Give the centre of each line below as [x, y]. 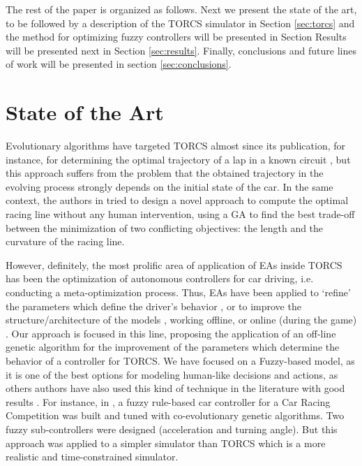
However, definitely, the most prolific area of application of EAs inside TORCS [174, 264]
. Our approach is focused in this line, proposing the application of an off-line [171, 333]
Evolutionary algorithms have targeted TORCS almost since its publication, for [175, 146]
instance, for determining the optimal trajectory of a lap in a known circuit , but [178, 159]
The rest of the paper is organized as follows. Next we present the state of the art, [181, 9]
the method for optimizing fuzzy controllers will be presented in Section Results [176, 37]
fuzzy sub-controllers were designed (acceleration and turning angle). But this [172, 429]
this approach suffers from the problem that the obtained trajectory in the [165, 173]
